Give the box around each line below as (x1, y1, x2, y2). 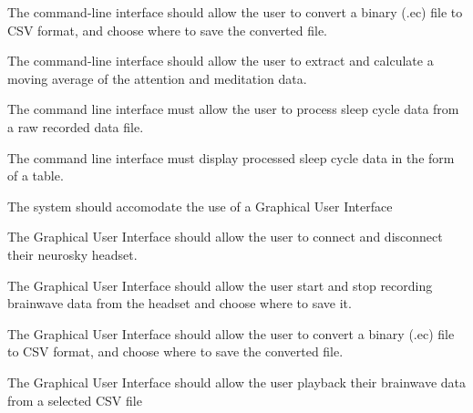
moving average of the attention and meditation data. (7, 68, 307, 88)
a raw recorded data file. (7, 117, 144, 136)
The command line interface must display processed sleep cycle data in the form (7, 148, 455, 167)
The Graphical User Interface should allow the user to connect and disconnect (7, 227, 443, 246)
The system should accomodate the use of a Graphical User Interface (7, 196, 393, 215)
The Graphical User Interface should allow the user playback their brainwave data (7, 372, 467, 391)
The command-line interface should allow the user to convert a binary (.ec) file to (7, 3, 463, 21)
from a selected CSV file (7, 390, 142, 409)
